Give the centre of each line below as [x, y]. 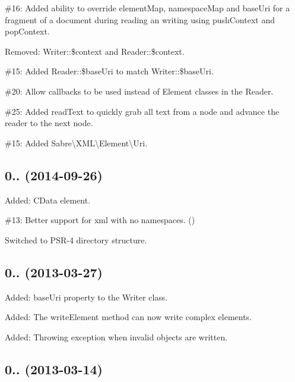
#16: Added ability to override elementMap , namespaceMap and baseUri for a [147, 8]
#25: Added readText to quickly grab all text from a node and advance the [142, 111]
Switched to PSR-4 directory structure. [76, 239]
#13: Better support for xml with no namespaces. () [100, 220]
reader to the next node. [49, 123]
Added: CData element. [48, 200]
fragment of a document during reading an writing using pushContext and [140, 19]
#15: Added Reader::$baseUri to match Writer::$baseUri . [109, 71]
